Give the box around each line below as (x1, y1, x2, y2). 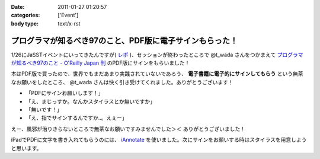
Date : (11, 4, 25, 10)
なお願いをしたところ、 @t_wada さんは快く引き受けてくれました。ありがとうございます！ (11, 78, 233, 85)
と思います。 (11, 144, 42, 151)
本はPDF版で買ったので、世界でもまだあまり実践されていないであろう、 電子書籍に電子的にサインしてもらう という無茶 (11, 70, 303, 77)
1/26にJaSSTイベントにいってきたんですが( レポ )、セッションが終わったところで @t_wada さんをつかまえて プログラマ (11, 51, 303, 58)
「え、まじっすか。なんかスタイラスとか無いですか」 (25, 98, 156, 105)
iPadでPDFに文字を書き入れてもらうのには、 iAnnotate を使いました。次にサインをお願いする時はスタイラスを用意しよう (11, 136, 307, 144)
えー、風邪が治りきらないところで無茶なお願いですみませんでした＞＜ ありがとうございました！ (11, 125, 246, 132)
